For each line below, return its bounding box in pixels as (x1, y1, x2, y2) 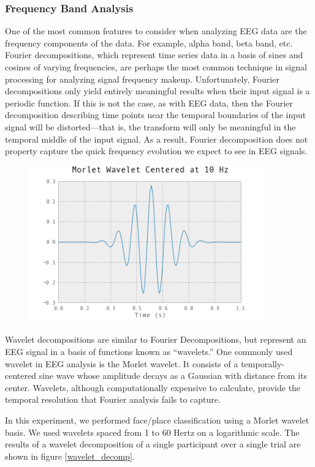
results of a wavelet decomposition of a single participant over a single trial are (5, 438, 301, 450)
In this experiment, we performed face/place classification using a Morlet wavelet (5, 413, 309, 426)
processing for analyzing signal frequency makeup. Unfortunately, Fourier (5, 72, 279, 85)
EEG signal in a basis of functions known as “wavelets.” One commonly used (5, 345, 293, 357)
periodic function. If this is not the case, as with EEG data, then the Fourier (5, 96, 293, 109)
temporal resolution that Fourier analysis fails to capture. (5, 393, 221, 406)
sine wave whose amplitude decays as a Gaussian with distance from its (39, 369, 308, 382)
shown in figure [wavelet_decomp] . (5, 449, 135, 462)
